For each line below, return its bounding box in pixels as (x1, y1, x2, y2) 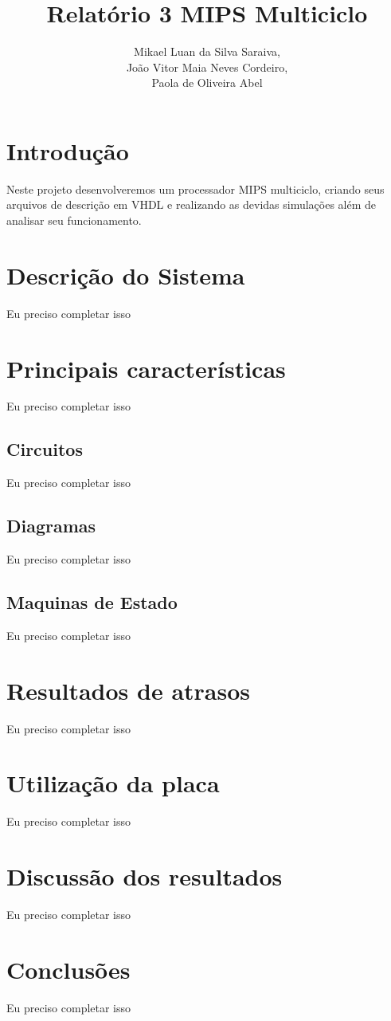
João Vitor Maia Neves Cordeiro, (126, 58, 288, 75)
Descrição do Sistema (6, 258, 245, 291)
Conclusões (6, 952, 131, 985)
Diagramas (6, 513, 96, 538)
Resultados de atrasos (6, 673, 251, 706)
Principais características (6, 351, 286, 384)
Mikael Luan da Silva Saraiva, (134, 43, 280, 60)
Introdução (6, 134, 129, 167)
